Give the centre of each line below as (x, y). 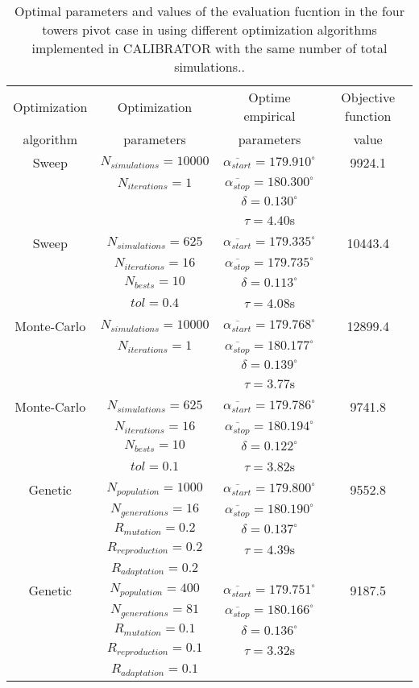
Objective (368, 97)
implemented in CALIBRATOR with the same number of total (209, 48)
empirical (270, 116)
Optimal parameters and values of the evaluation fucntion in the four (209, 11)
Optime (270, 97)
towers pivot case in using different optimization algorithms (209, 29)
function (368, 116)
